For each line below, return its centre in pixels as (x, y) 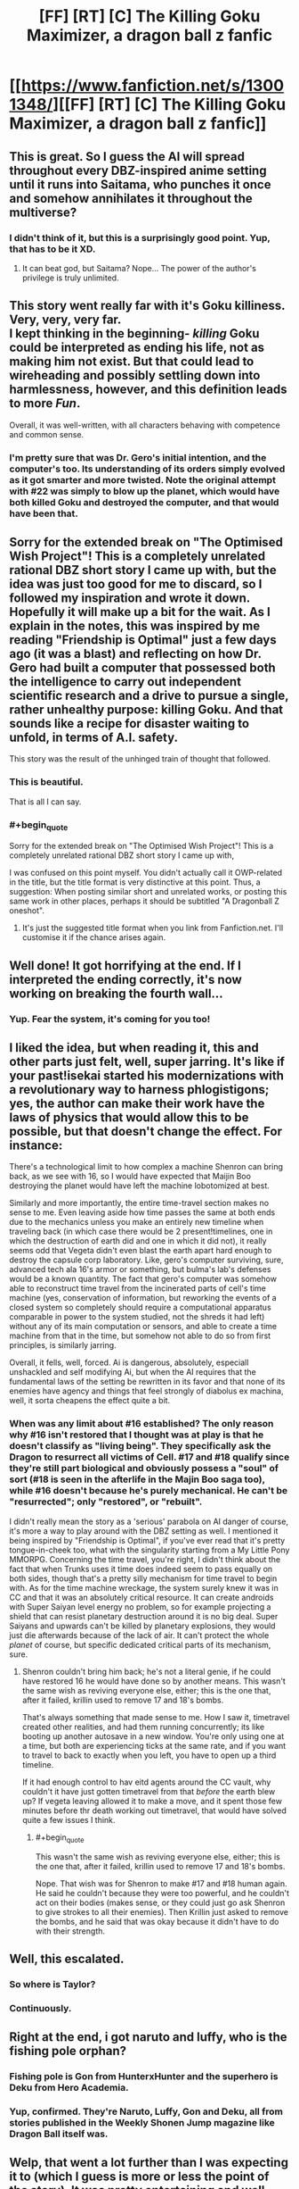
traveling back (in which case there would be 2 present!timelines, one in (141, 1232)
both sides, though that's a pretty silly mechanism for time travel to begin (143, 1578)
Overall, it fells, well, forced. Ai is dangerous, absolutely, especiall (129, 1362)
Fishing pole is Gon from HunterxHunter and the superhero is (144, 2077)
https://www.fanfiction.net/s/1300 (153, 86)
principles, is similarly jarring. (63, 1345)
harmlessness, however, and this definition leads (148, 390)
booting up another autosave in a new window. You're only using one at (153, 1736)
